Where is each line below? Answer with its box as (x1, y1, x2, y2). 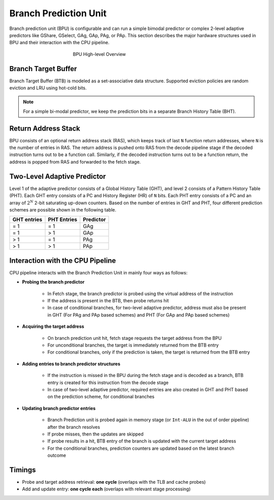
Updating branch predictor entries (22, 405, 96, 411)
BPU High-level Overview (73, 51, 126, 57)
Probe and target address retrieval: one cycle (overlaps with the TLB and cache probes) (22, 479, 206, 485)
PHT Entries (48, 216, 78, 223)
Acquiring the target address (22, 323, 85, 330)
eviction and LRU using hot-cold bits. (9, 85, 87, 91)
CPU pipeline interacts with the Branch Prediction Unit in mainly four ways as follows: (9, 269, 188, 275)
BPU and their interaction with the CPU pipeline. (9, 40, 110, 46)
